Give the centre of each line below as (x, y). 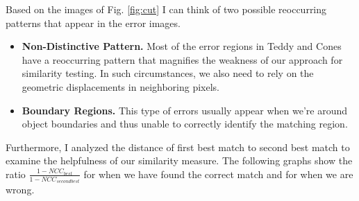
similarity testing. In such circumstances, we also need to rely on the (168, 73)
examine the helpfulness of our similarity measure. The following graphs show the (179, 160)
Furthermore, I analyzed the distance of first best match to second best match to (178, 147)
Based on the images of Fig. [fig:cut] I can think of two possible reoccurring (166, 9)
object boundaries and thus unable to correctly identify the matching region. (185, 124)
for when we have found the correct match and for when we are (218, 174)
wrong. (20, 190)
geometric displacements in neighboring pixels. (120, 86)
